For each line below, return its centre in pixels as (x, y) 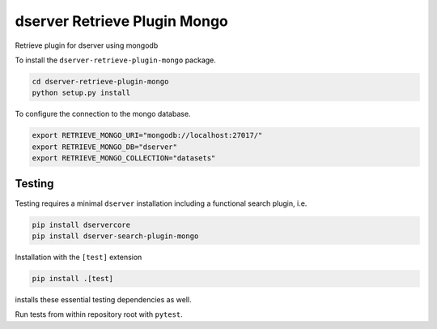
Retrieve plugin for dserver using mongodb (87, 45)
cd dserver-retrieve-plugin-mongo (100, 81)
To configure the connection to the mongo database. (103, 114)
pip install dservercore (81, 224)
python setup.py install (81, 93)
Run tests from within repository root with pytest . (99, 314)
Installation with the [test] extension (78, 257)
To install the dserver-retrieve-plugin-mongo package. (115, 60)
